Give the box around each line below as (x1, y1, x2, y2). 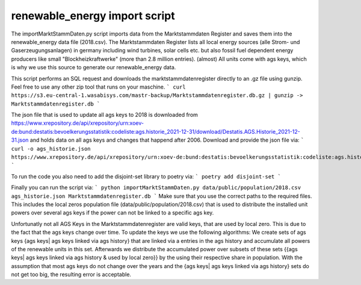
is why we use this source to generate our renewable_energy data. (11, 64, 176, 71)
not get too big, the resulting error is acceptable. (11, 271, 132, 278)
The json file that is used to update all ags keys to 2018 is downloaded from (11, 111, 199, 119)
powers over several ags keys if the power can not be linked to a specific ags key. (11, 209, 214, 216)
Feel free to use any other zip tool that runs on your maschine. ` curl (11, 83, 186, 90)
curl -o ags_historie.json (11, 145, 91, 152)
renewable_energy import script (11, 9, 176, 22)
